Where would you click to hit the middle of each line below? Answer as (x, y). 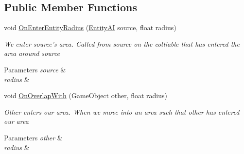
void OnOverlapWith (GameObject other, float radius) (86, 95)
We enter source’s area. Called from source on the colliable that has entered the (122, 43)
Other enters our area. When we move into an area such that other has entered (122, 111)
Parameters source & (35, 69)
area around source (32, 53)
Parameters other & (33, 137)
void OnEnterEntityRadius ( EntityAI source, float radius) (90, 27)
